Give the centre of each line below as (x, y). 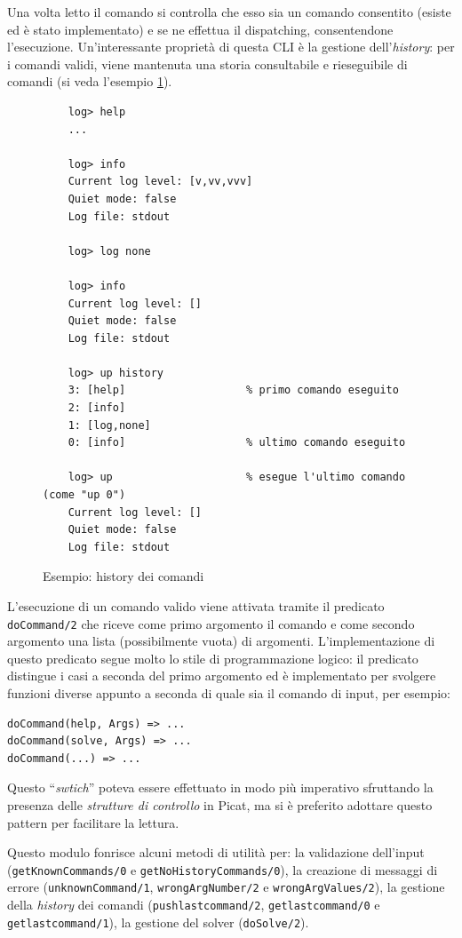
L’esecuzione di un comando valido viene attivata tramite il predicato (196, 606)
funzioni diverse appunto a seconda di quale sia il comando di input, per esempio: (229, 693)
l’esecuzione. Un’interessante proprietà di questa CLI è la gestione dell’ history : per (231, 47)
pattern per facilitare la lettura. (93, 822)
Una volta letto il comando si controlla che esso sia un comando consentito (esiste (229, 12)
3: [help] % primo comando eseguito (233, 390)
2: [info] (97, 408)
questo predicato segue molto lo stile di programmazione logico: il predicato (213, 658)
